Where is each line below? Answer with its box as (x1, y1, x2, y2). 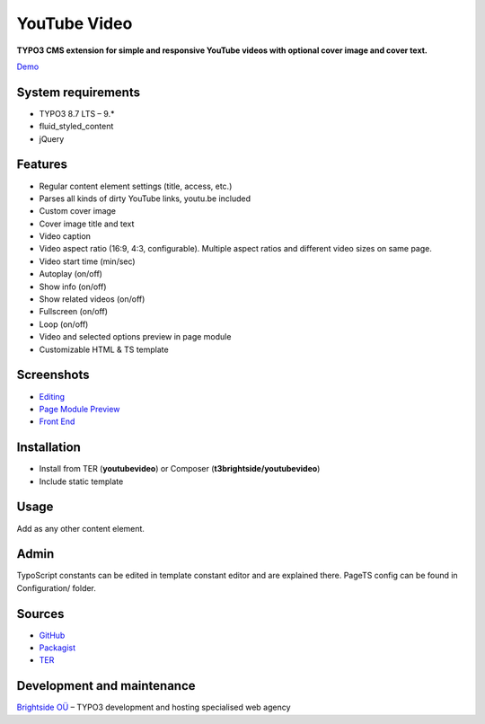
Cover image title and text (39, 218, 135, 229)
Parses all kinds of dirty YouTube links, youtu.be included (39, 193, 251, 204)
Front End (39, 416, 75, 427)
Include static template (39, 476, 124, 487)
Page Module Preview (39, 403, 120, 414)
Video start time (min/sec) (39, 256, 136, 267)
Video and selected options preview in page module (39, 331, 232, 342)
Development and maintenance (16, 678, 197, 693)
